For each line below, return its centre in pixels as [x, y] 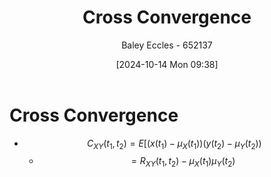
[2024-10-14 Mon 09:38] [167, 64]
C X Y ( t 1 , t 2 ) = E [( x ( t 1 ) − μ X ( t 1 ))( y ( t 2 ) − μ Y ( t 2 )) [174, 144]
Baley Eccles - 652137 [167, 45]
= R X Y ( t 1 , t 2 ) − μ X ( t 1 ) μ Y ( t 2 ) [183, 162]
